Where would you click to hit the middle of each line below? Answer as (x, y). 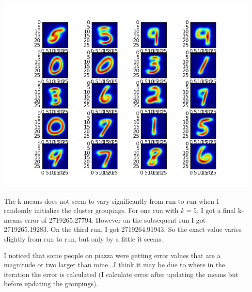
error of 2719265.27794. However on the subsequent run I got (115, 219)
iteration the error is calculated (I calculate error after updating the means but (121, 274)
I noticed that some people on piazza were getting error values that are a (112, 255)
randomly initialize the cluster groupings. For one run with (91, 210)
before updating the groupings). (51, 284)
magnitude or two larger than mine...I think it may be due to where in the (115, 265)
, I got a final (216, 210)
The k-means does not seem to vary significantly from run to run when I (111, 201)
